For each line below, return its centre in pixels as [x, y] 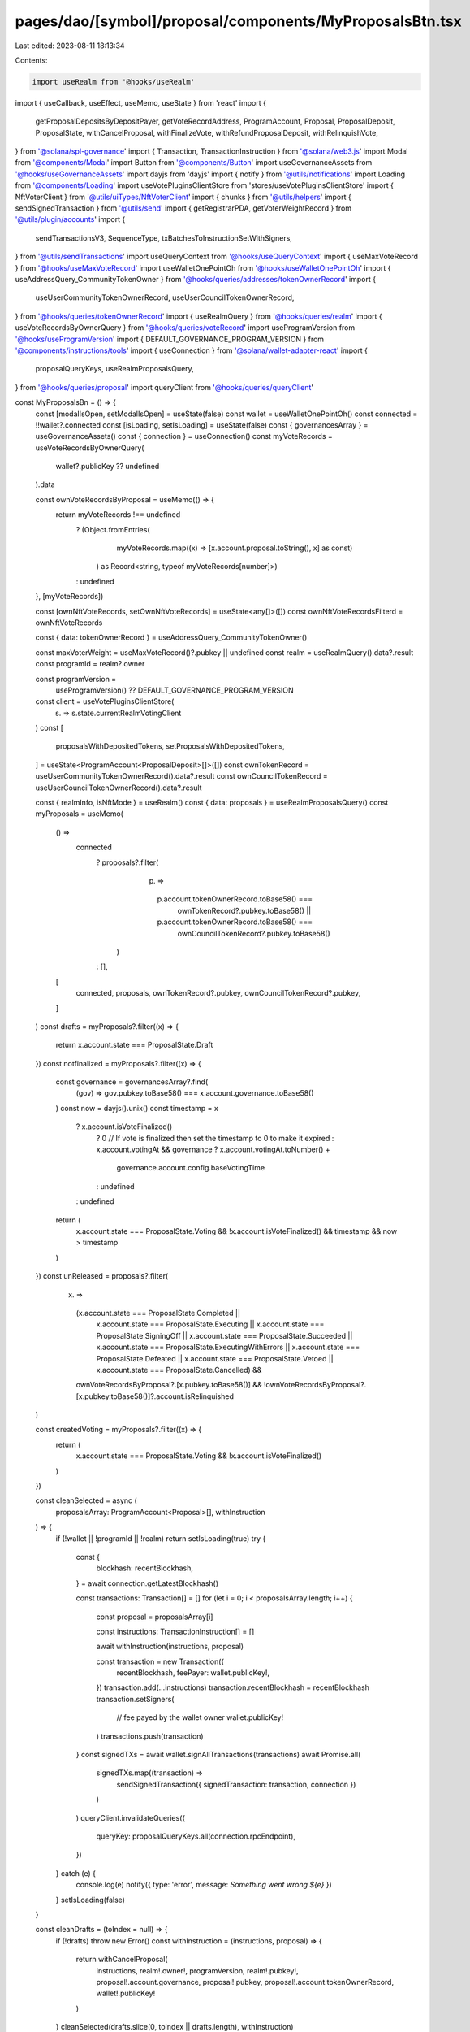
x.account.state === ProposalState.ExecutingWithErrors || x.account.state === [228, 1347]
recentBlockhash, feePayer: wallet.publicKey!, [193, 1673]
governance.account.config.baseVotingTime [191, 1168]
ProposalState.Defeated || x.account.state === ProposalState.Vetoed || [215, 1358]
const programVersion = [76, 679]
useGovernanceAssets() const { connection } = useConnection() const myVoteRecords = [184, 436]
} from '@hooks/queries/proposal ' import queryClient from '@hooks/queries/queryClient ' [164, 387]
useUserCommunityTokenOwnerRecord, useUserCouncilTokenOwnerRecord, [165, 297]
